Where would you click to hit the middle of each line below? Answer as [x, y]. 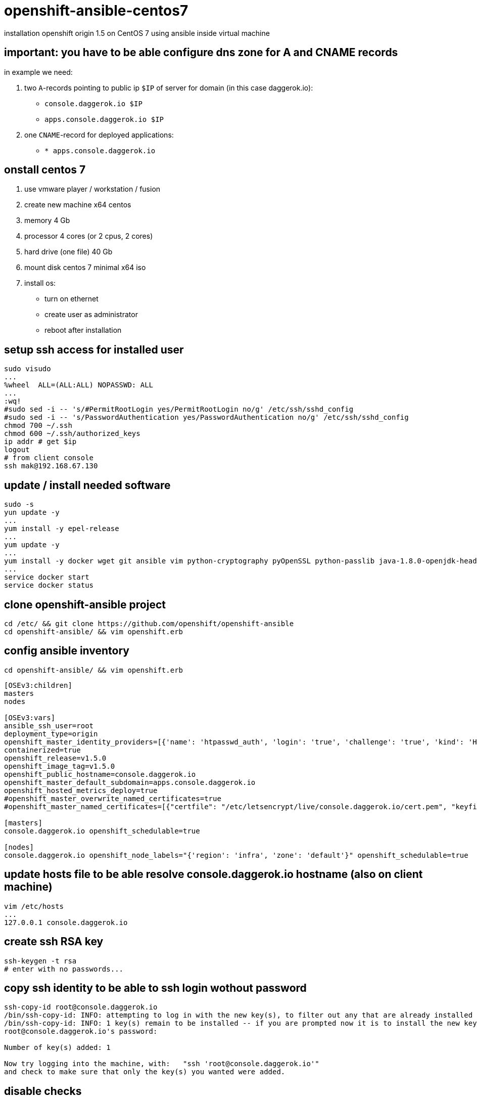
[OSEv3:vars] [30, 717]
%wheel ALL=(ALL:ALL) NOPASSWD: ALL [79, 385]
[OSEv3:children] [38, 685]
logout [17, 450]
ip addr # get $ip [40, 442]
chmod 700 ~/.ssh [38, 426]
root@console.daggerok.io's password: [81, 1031]
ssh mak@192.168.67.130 [51, 466]
